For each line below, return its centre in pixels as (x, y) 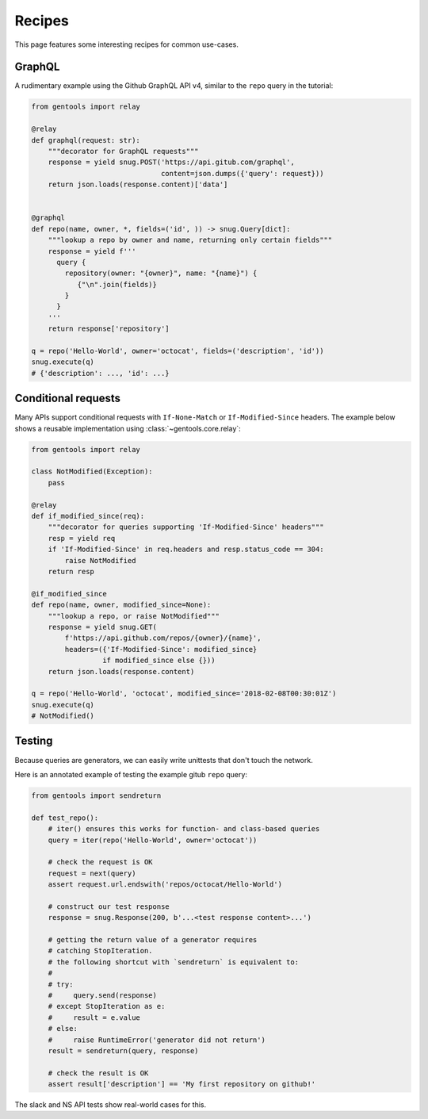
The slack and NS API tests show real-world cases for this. (110, 1105)
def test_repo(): (65, 818)
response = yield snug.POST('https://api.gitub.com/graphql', (171, 162)
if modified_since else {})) (159, 661)
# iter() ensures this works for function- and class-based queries (184, 829)
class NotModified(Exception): (92, 471)
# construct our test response (109, 906)
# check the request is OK (101, 862)
